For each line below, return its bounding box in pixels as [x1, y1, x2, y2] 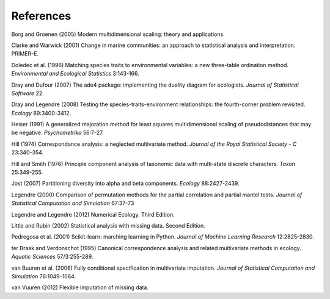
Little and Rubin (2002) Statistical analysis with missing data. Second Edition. [11, 222, 206, 229]
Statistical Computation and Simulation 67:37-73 [11, 200, 134, 207]
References [11, 9, 71, 23]
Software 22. [11, 89, 44, 97]
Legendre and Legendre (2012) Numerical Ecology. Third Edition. [11, 211, 175, 218]
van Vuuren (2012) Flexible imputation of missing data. [11, 284, 149, 291]
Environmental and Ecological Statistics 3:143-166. [11, 70, 140, 77]
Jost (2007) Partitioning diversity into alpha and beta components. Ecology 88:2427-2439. [11, 180, 240, 187]
